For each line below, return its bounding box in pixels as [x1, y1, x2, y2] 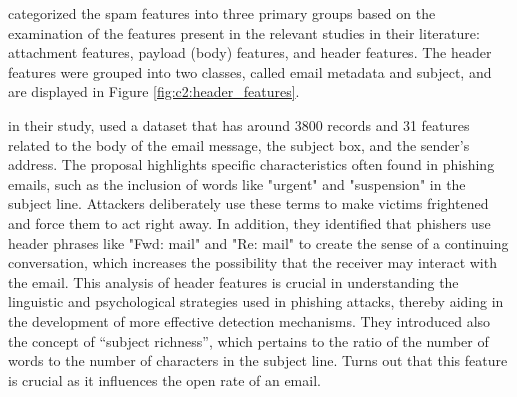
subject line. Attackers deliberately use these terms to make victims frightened [8, 193, 489, 214]
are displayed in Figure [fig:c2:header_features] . [8, 81, 300, 102]
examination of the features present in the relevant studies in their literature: [8, 22, 480, 43]
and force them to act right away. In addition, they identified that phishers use [8, 212, 491, 233]
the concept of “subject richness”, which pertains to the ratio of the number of [8, 330, 489, 351]
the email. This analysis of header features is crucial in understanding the [8, 271, 459, 292]
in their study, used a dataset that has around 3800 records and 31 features [8, 114, 470, 135]
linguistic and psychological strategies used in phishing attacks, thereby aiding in [8, 291, 504, 312]
